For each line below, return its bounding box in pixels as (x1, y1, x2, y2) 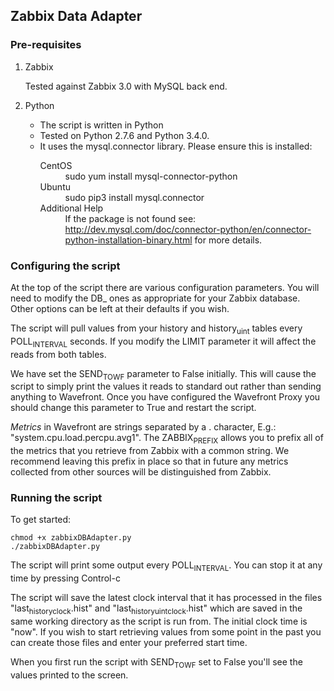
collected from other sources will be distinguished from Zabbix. (10, 466, 272, 478)
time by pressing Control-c (10, 572, 121, 584)
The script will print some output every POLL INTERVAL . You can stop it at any (10, 559, 323, 574)
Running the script (10, 491, 103, 505)
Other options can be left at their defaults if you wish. (10, 302, 230, 314)
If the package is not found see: (64, 212, 197, 224)
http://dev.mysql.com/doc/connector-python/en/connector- (64, 223, 312, 235)
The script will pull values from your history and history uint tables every (10, 322, 303, 336)
